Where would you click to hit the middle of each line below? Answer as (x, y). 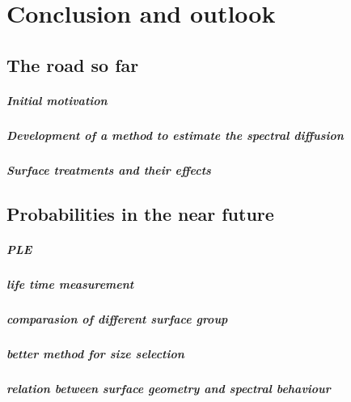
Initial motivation (57, 100)
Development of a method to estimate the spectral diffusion (175, 135)
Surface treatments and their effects (109, 169)
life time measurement (70, 284)
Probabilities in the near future (140, 213)
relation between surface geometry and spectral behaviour (169, 388)
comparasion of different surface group (117, 318)
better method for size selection (95, 353)
